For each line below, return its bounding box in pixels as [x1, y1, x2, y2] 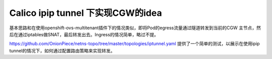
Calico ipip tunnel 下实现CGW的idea [9, 7, 162, 18]
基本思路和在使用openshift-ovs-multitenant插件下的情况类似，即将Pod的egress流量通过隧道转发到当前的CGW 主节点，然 [9, 25, 261, 31]
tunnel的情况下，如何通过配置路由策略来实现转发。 [9, 48, 115, 54]
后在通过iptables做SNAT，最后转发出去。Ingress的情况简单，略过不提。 [9, 31, 159, 37]
